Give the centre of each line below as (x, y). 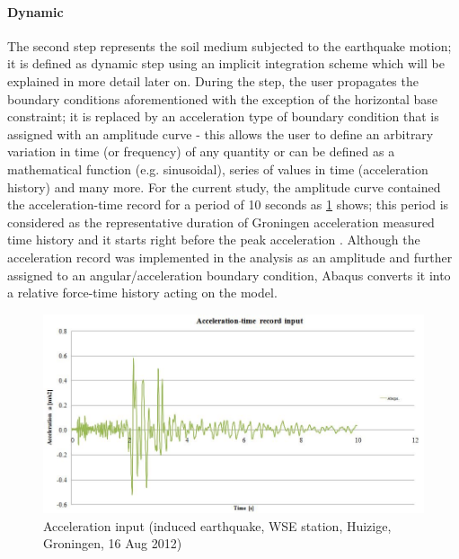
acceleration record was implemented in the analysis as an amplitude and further (230, 257)
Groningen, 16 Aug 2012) (113, 543)
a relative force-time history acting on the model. (142, 293)
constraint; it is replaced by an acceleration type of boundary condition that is (223, 116)
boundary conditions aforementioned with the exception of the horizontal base (223, 98)
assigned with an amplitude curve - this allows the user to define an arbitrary (221, 133)
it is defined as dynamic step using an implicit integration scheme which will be (226, 63)
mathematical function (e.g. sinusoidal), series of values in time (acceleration (218, 169)
